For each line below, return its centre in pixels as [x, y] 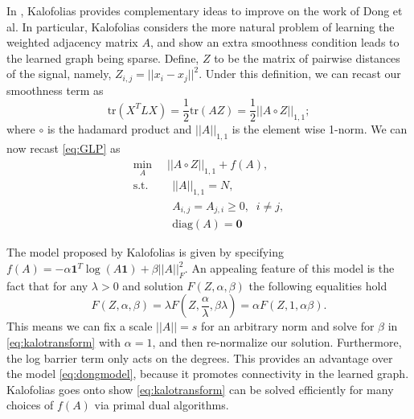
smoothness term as [55, 90]
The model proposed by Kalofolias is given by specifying [145, 252]
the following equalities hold [318, 285]
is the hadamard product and [119, 129]
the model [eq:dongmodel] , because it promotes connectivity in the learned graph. [208, 374]
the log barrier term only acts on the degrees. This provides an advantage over [200, 357]
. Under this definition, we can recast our [300, 74]
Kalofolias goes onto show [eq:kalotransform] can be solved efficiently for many [200, 389]
